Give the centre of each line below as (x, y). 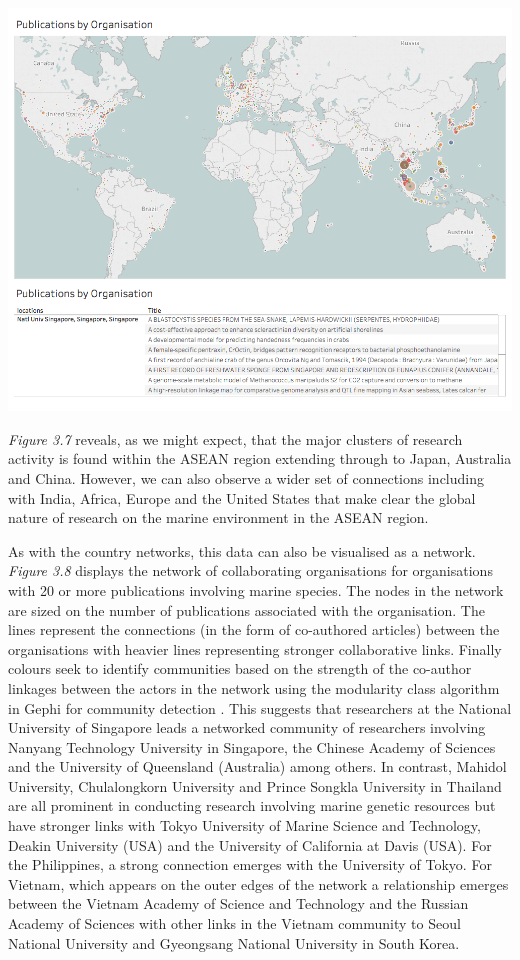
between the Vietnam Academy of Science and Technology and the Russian (238, 903)
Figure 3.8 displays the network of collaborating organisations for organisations (250, 570)
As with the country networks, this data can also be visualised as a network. (242, 550)
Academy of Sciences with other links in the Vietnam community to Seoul (234, 923)
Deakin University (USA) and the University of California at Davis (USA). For (250, 844)
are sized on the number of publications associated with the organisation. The (246, 609)
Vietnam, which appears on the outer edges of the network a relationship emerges (258, 883)
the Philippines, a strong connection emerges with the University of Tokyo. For (250, 864)
